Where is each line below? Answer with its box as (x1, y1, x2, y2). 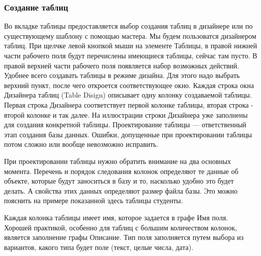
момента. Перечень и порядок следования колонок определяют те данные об (4, 165, 238, 176)
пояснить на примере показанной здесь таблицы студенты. (4, 195, 183, 206)
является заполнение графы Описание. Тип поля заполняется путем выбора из (4, 232, 244, 242)
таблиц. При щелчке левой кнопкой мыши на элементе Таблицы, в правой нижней (4, 40, 257, 51)
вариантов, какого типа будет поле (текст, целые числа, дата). (4, 241, 194, 252)
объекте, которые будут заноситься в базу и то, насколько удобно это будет (4, 176, 234, 186)
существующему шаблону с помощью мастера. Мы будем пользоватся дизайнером (4, 30, 256, 41)
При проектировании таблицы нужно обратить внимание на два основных (4, 155, 231, 166)
